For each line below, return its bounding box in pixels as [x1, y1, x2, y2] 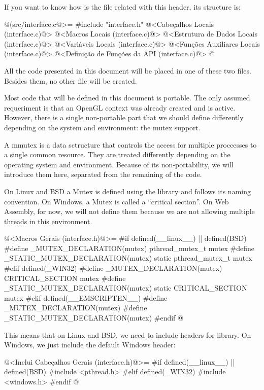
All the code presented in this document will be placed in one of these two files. [4, 65, 251, 76]
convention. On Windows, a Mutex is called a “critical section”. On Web [4, 196, 229, 206]
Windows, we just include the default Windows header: [4, 339, 176, 350]
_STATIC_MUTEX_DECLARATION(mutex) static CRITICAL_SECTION [4, 282, 247, 293]
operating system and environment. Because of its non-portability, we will [4, 159, 234, 169]
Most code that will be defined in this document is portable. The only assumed [4, 92, 250, 103]
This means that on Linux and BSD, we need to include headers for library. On [4, 329, 251, 340]
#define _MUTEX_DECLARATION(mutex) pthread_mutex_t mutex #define [4, 242, 254, 253]
